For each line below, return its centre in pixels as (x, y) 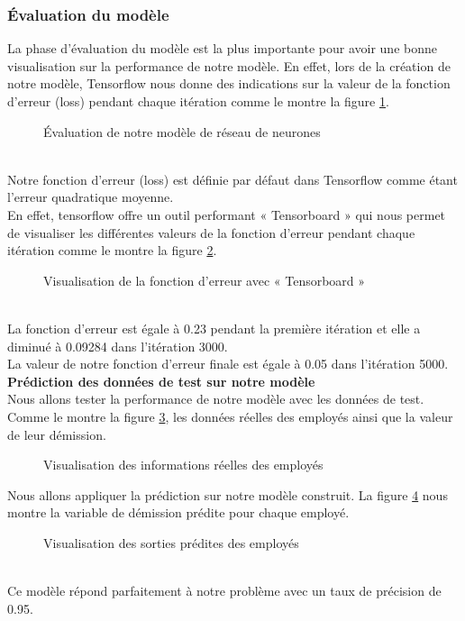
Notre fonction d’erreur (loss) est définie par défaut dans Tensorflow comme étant (232, 179)
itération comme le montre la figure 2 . (112, 250)
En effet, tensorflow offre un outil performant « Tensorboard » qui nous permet (227, 214)
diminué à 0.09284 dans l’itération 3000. (118, 346)
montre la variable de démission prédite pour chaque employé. (178, 512)
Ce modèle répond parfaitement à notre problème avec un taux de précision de (224, 591)
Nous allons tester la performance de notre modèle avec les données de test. (216, 399)
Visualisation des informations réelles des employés (183, 465)
